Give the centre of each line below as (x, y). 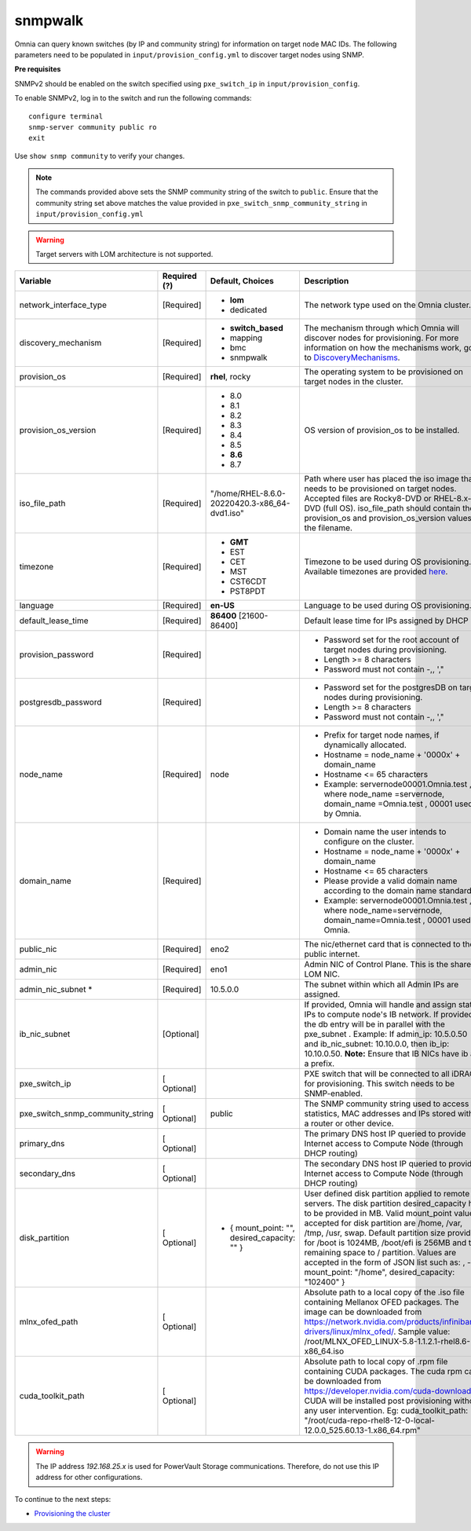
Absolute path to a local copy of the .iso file (384, 1292)
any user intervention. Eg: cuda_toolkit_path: (386, 1411)
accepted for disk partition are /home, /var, (383, 1223)
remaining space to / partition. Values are (380, 1253)
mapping (246, 338)
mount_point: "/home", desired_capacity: (380, 1273)
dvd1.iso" (227, 513)
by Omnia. (343, 814)
